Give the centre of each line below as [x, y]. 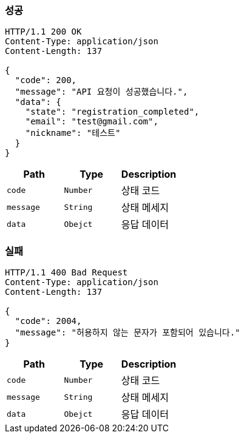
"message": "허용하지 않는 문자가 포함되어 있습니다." [127, 333]
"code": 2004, [48, 321]
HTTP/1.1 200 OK [43, 32]
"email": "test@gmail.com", [92, 122]
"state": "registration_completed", [112, 112]
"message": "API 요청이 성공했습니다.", [101, 92]
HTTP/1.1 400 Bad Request [66, 273]
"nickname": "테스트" [73, 133]
